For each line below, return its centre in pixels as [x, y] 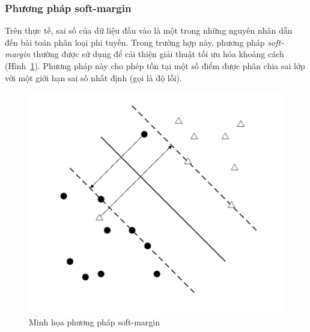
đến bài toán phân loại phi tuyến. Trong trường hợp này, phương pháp [135, 42]
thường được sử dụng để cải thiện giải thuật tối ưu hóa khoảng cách [159, 54]
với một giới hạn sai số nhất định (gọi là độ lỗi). [93, 77]
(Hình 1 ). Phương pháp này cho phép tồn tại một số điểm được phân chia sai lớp [155, 66]
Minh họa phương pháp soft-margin [94, 322]
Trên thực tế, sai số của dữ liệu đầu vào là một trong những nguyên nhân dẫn [149, 30]
